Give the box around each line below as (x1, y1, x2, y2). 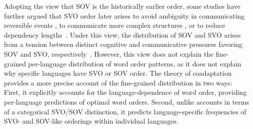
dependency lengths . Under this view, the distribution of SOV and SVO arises (4, 29, 241, 40)
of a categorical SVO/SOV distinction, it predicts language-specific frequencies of (4, 106, 247, 116)
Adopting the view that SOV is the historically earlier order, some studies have (4, 1, 240, 11)
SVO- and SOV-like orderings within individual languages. (4, 116, 178, 126)
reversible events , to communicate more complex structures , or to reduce (4, 20, 225, 30)
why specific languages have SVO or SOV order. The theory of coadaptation (4, 68, 232, 78)
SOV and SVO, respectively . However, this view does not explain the (4, 48, 214, 59)
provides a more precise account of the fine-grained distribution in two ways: (4, 77, 233, 87)
